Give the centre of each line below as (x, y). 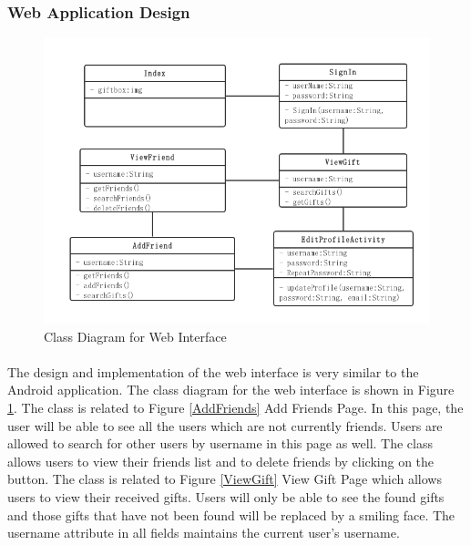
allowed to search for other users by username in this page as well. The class (220, 443)
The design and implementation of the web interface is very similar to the (213, 371)
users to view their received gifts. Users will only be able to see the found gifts (226, 496)
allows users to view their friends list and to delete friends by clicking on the (221, 461)
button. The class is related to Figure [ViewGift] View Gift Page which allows (225, 479)
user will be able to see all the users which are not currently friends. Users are (225, 425)
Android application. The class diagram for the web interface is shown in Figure (231, 390)
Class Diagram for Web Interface (135, 336)
